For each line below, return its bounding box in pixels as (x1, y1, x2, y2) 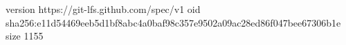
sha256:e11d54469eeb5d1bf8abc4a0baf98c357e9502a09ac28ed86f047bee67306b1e (6, 15, 341, 29)
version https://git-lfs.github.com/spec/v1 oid (6, 2, 201, 16)
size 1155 (6, 29, 44, 43)
